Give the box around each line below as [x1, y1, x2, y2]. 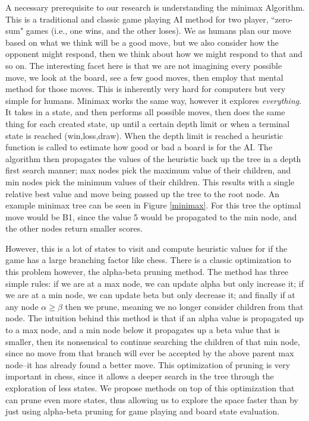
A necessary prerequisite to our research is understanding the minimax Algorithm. [5, 1, 305, 13]
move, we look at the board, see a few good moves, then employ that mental [5, 71, 283, 83]
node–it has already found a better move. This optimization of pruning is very [5, 358, 291, 371]
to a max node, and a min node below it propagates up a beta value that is [5, 324, 280, 336]
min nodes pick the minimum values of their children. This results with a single [5, 175, 295, 188]
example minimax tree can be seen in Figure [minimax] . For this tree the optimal [5, 199, 301, 211]
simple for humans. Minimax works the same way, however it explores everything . [5, 94, 302, 106]
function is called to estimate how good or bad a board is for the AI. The [5, 141, 273, 153]
